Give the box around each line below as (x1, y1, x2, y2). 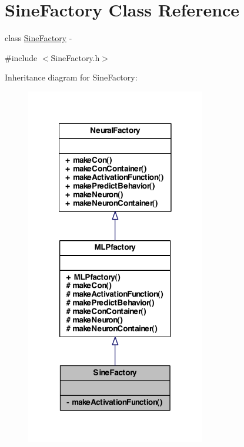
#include (5, 51, 38, 63)
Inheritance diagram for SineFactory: (5, 71, 138, 83)
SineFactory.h (51, 51, 100, 63)
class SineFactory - (5, 32, 72, 44)
